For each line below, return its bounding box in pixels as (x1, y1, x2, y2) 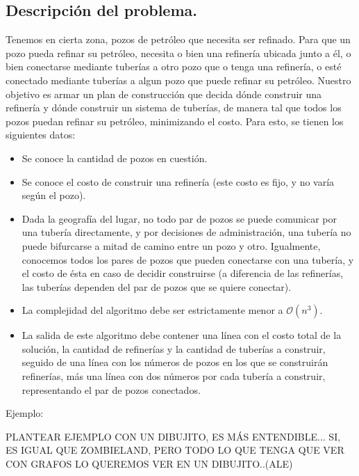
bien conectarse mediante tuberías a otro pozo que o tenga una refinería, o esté (6, 59, 342, 74)
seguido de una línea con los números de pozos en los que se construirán (22, 355, 328, 370)
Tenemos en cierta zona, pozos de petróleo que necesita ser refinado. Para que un (6, 32, 351, 47)
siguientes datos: (6, 127, 76, 142)
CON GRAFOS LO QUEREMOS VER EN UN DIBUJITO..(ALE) (6, 457, 293, 471)
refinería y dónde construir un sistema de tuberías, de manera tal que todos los (6, 100, 342, 115)
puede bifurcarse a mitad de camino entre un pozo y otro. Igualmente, (22, 238, 321, 253)
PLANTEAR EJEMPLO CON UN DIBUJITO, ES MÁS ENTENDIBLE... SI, (6, 429, 341, 443)
